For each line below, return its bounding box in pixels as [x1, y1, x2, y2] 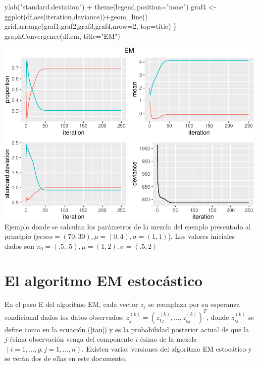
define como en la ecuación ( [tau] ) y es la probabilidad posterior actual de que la [4, 324, 249, 334]
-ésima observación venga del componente [7, 334, 133, 344]
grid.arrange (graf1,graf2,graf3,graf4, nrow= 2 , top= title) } [4, 21, 177, 31]
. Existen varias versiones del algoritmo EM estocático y [82, 343, 252, 354]
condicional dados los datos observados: [4, 311, 124, 322]
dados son [4, 240, 35, 251]
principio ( [4, 231, 36, 241]
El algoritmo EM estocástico [4, 270, 203, 290]
